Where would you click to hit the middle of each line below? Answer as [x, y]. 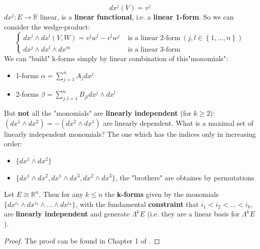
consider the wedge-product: [47, 26]
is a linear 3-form [154, 49]
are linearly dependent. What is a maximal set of [178, 122]
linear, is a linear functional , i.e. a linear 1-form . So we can [137, 17]
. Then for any [61, 194]
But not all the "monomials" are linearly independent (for [98, 113]
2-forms [27, 94]
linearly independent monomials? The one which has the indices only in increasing [130, 134]
